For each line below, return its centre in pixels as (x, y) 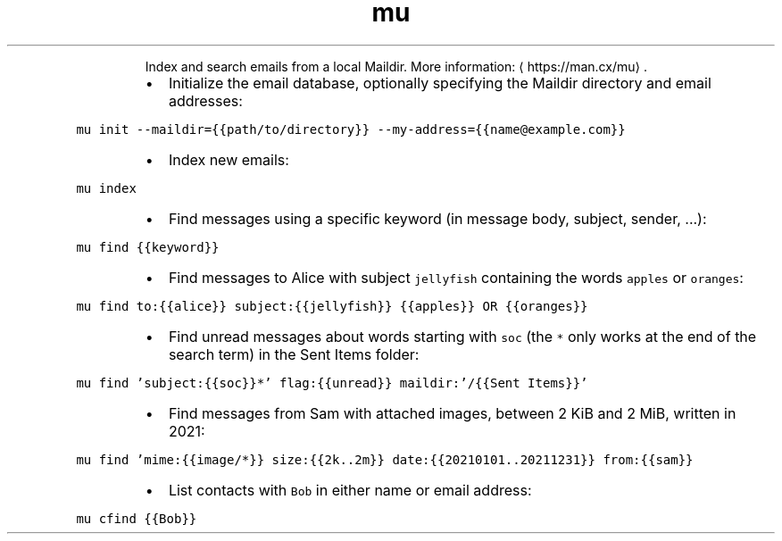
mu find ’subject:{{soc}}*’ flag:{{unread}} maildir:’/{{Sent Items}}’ (332, 383)
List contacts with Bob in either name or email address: (350, 490)
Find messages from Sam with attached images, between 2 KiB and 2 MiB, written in (452, 413)
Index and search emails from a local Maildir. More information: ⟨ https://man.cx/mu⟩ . (396, 66)
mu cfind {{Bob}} (137, 518)
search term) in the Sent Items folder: (294, 354)
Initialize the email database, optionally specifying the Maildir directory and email (440, 83)
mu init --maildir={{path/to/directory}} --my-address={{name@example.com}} (351, 129)
